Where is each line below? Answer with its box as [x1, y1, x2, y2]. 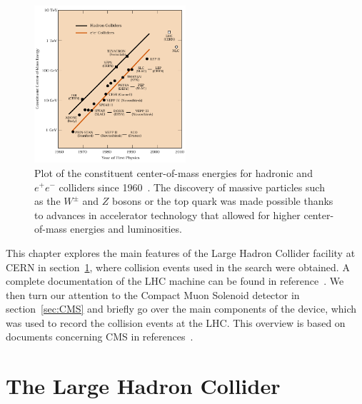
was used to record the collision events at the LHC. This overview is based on [6, 315, 346, 330]
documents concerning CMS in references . [6, 329, 193, 344]
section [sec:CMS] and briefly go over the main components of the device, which [6, 301, 357, 316]
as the [34, 193, 61, 208]
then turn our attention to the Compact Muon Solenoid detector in [6, 287, 300, 302]
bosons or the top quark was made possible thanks [112, 193, 333, 208]
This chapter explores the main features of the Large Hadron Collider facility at [6, 245, 356, 260]
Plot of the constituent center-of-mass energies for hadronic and [34, 165, 313, 180]
